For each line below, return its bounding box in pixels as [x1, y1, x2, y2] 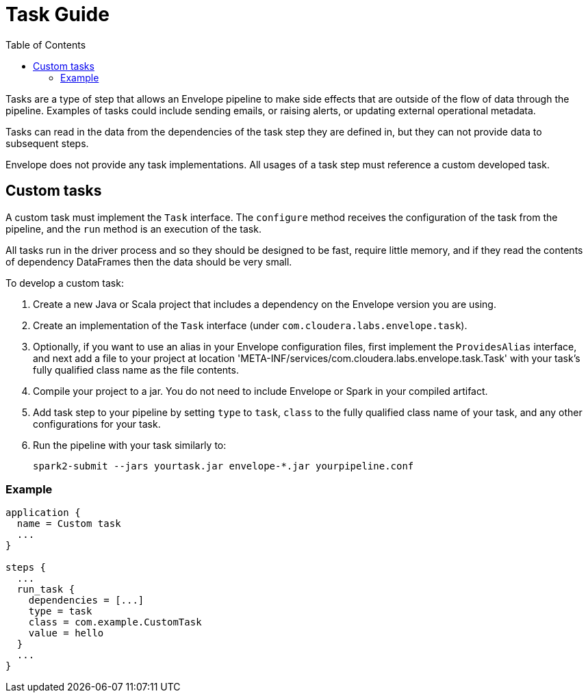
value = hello [28, 628, 104, 639]
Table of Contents [5, 38, 86, 51]
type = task [28, 606, 92, 617]
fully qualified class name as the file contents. [33, 363, 239, 376]
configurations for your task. [33, 417, 161, 430]
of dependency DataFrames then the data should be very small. [5, 255, 292, 268]
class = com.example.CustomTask [28, 617, 202, 628]
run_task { [16, 584, 75, 595]
